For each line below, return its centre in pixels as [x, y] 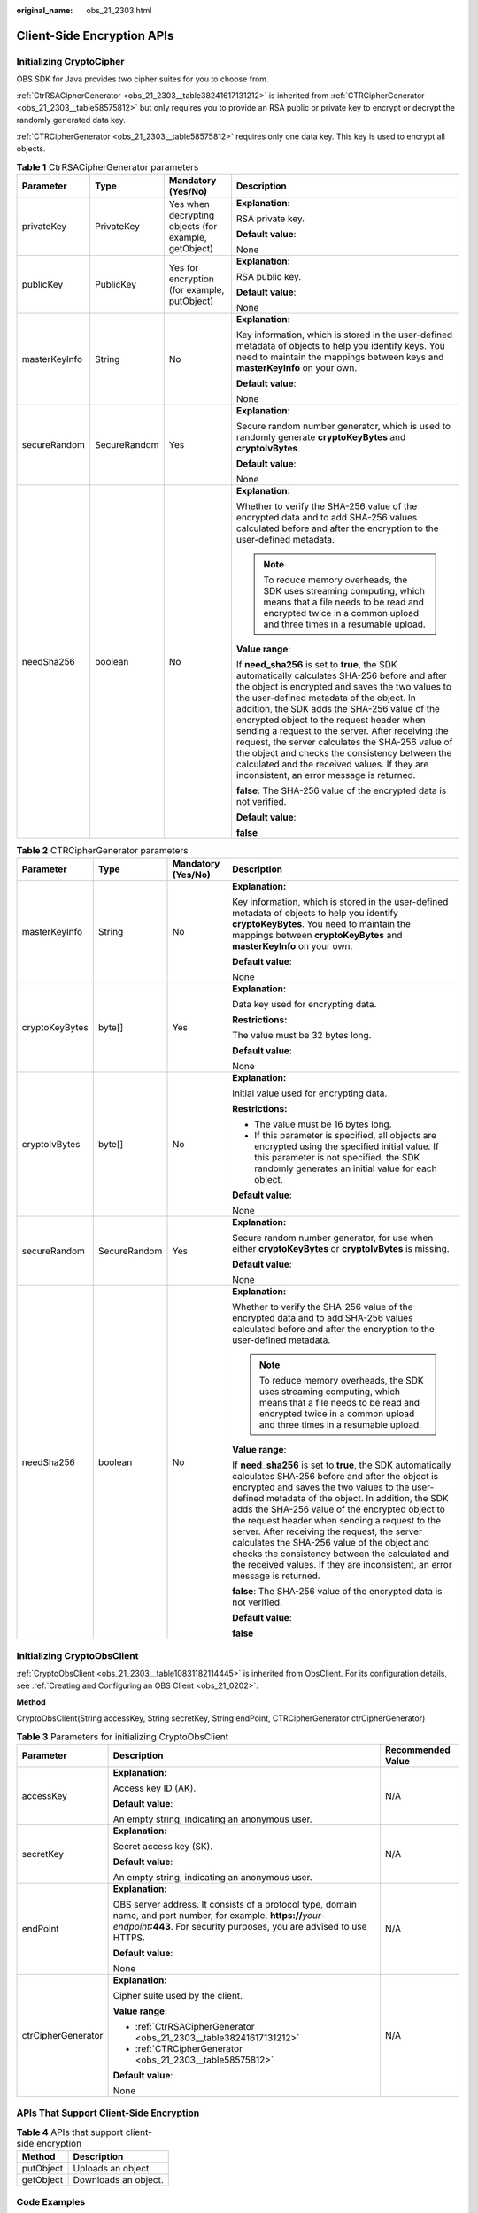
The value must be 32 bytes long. [301, 1036]
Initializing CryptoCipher [70, 61]
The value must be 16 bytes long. [323, 1124]
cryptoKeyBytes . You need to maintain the [321, 924]
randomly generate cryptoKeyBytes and [321, 436]
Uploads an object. [112, 2169]
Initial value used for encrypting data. [309, 1093]
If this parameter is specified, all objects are [345, 1136]
